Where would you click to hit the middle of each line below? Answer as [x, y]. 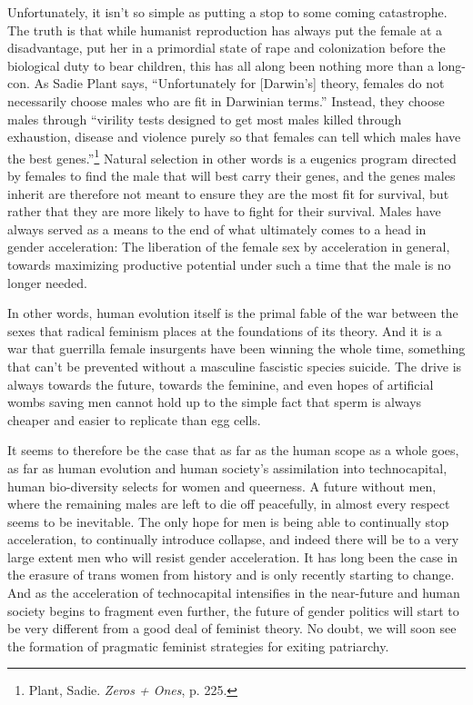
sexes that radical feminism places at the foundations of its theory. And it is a [225, 330]
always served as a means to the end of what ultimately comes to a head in [217, 228]
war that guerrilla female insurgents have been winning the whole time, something [236, 348]
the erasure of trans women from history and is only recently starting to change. [231, 575]
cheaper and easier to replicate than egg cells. [134, 419]
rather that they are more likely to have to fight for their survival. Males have [224, 211]
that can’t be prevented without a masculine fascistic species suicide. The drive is [235, 366]
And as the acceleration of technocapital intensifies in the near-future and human [234, 593]
